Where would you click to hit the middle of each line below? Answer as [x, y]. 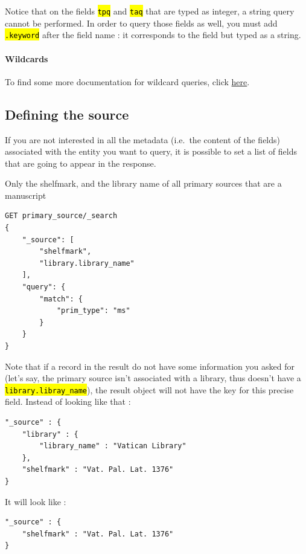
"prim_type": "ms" [93, 311]
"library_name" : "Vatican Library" [113, 446]
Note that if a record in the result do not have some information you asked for [150, 366]
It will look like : [36, 501]
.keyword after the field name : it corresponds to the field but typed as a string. [153, 35]
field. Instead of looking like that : [68, 401]
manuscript [26, 195]
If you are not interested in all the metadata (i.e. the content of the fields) [142, 139]
